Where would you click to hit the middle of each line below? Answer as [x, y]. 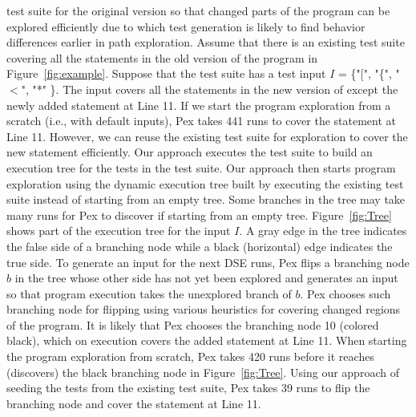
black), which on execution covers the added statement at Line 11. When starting [207, 340]
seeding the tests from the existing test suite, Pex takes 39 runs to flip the [188, 388]
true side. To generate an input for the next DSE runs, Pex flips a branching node [208, 262]
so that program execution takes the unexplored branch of [149, 293]
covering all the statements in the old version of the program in [162, 57]
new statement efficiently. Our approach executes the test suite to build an [190, 152]
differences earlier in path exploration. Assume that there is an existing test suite [206, 42]
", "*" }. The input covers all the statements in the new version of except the [210, 89]
